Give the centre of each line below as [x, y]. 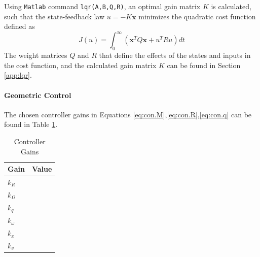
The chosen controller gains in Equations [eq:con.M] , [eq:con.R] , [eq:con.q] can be [128, 114]
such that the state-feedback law [54, 16]
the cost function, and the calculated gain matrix [80, 65]
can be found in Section [204, 65]
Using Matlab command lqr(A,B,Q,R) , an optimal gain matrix [102, 6]
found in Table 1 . [31, 124]
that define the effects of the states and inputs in [175, 55]
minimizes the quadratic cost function [197, 16]
